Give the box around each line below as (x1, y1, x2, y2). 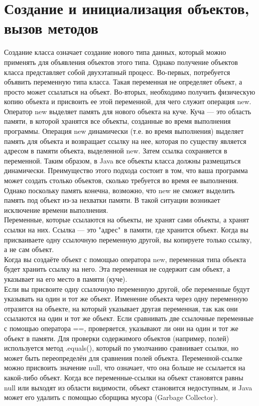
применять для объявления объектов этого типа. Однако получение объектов (4, 56, 238, 67)
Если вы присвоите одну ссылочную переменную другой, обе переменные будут (4, 283, 250, 294)
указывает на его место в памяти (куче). (4, 273, 127, 284)
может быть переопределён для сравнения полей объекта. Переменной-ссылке (4, 352, 242, 363)
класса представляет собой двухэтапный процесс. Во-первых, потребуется (4, 66, 230, 77)
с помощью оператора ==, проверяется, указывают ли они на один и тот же (4, 322, 238, 333)
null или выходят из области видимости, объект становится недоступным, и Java (4, 382, 252, 392)
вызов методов (4, 18, 98, 38)
